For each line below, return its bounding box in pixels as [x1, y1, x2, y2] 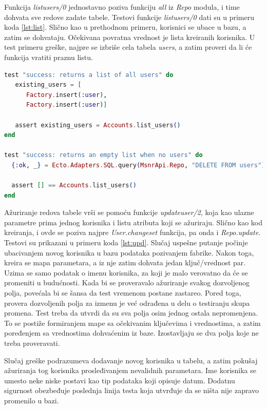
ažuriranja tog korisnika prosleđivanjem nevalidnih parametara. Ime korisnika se [4, 365, 257, 376]
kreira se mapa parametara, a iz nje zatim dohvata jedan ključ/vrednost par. [4, 257, 246, 268]
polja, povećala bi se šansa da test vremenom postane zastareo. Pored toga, [4, 287, 241, 298]
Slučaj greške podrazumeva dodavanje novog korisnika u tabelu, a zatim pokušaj [4, 355, 258, 365]
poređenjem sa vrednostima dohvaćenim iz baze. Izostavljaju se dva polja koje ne [4, 327, 259, 338]
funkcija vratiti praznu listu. [4, 51, 93, 62]
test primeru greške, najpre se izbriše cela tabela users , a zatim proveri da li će [4, 42, 252, 52]
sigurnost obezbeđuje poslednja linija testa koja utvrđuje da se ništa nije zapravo [4, 385, 259, 396]
